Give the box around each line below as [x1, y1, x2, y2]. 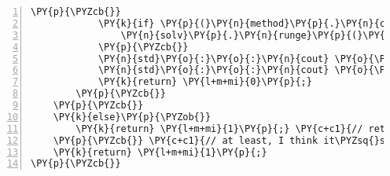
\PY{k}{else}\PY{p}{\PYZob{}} [53, 111, 212, 123]
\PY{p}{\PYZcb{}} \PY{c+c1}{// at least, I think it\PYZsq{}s [53, 134, 386, 146]
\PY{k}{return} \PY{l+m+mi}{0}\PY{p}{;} [97, 76, 312, 88]
